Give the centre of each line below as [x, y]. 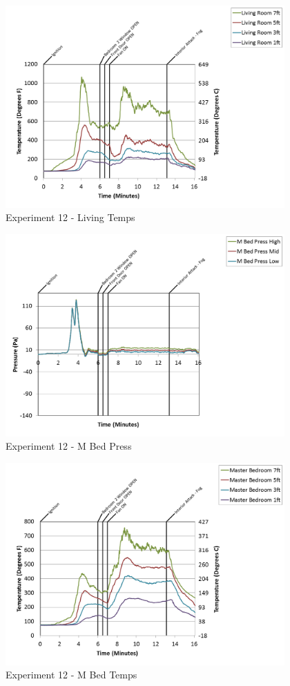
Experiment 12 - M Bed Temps [71, 675]
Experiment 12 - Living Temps [70, 217]
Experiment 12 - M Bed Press [69, 446]
